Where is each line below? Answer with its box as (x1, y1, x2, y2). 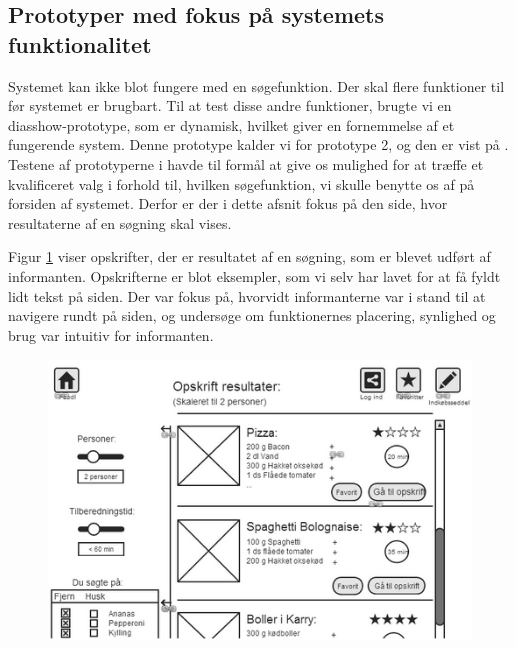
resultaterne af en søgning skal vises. (8, 212, 232, 233)
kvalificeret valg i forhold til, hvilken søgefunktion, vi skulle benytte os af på (8, 173, 475, 194)
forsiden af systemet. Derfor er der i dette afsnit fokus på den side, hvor (8, 193, 448, 214)
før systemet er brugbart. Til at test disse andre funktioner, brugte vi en (8, 95, 452, 116)
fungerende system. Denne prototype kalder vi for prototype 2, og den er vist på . (8, 134, 509, 155)
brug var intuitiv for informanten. (8, 324, 214, 345)
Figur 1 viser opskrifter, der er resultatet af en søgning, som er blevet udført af (8, 246, 491, 267)
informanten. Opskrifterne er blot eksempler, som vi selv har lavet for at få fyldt (8, 265, 501, 286)
